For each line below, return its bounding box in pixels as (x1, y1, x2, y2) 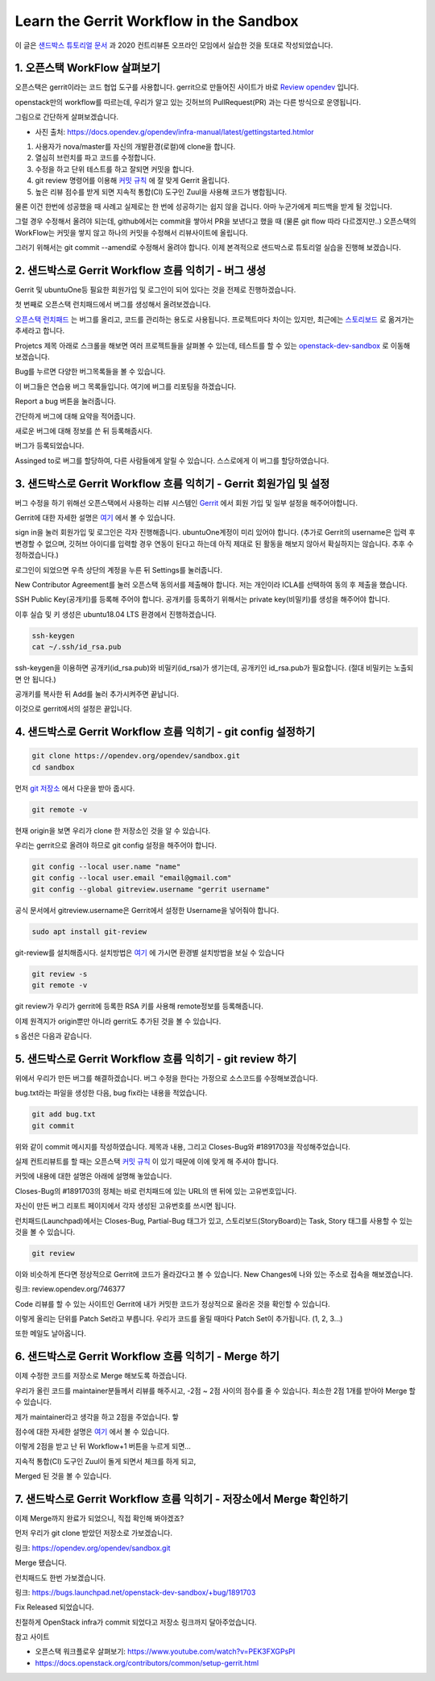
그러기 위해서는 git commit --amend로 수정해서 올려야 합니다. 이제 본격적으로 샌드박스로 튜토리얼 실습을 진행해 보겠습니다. (14, 243, 402, 252)
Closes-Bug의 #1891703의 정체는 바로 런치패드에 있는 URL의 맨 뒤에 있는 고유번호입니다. (14, 1186, 297, 1195)
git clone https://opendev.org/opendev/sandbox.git (31, 751, 241, 761)
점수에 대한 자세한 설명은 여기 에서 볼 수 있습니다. (14, 1426, 170, 1436)
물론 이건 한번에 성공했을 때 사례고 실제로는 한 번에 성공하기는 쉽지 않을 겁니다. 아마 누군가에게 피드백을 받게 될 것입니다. (14, 202, 392, 211)
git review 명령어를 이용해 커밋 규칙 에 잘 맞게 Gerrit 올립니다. (35, 176, 230, 186)
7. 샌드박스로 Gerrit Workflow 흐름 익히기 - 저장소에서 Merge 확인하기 (14, 1492, 349, 1506)
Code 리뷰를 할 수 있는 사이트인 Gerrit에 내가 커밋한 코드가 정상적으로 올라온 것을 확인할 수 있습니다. (14, 1299, 330, 1308)
